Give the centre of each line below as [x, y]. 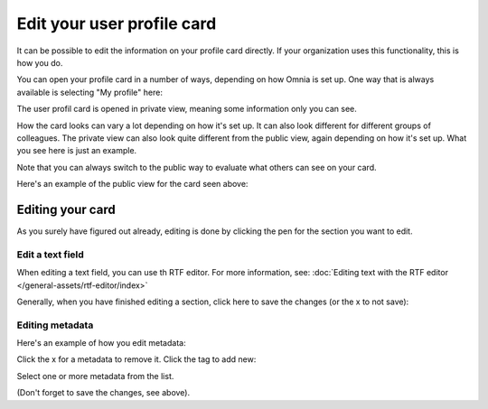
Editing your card [66, 209]
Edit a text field [51, 255]
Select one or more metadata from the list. [95, 376]
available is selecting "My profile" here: [89, 92]
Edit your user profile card [117, 23]
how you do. [40, 62]
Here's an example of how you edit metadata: [101, 343]
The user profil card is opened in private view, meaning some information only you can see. [187, 109]
